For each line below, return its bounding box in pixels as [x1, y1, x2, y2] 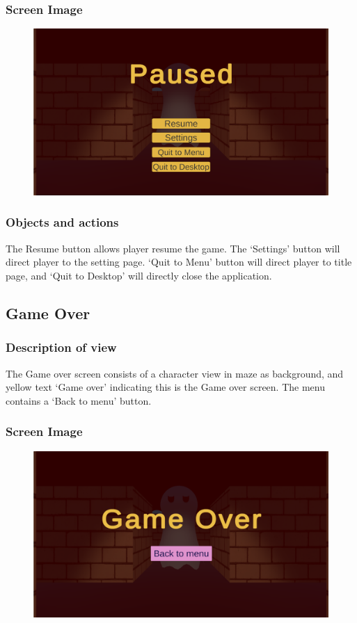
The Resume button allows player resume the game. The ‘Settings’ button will [6, 241, 340, 255]
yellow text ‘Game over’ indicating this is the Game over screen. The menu [6, 380, 325, 394]
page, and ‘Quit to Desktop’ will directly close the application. [6, 268, 272, 282]
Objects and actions [6, 213, 119, 231]
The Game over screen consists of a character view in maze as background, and [6, 366, 344, 380]
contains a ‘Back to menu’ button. [6, 393, 152, 407]
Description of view [6, 339, 117, 356]
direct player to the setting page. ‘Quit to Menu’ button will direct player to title [6, 254, 352, 269]
